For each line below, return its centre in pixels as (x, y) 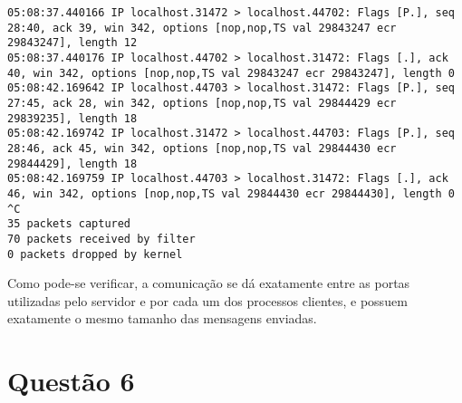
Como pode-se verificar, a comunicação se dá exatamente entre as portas (209, 283)
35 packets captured (69, 224)
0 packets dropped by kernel (95, 254)
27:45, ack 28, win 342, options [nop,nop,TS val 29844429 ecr (202, 103)
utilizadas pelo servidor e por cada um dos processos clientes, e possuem (207, 300)
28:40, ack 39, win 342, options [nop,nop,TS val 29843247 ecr (202, 28)
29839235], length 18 (72, 118)
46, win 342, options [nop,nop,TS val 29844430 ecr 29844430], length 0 (231, 193)
